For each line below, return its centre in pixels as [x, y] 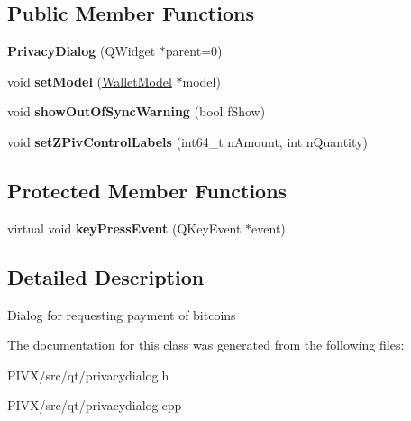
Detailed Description [106, 276]
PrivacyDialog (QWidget [82, 51]
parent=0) [194, 51]
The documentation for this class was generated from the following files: [206, 345]
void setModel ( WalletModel [90, 81]
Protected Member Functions [147, 190]
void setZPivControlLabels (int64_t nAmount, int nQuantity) [187, 141]
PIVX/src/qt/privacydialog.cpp [95, 405]
